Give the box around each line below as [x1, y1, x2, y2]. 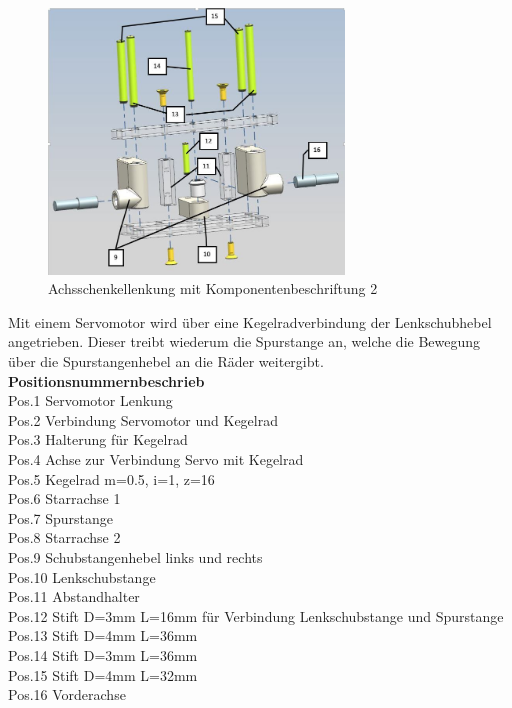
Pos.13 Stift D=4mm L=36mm [8, 625, 198, 646]
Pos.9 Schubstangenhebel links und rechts [8, 546, 263, 567]
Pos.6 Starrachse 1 [8, 488, 121, 509]
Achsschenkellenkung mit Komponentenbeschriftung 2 [48, 278, 378, 299]
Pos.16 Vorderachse [8, 684, 126, 705]
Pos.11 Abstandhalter [8, 586, 140, 607]
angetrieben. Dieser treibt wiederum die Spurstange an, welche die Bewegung [8, 331, 481, 352]
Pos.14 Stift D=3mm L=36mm [8, 644, 198, 665]
